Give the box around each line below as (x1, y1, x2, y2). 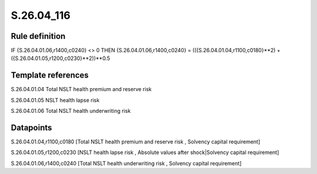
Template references (11, 71, 89, 81)
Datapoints (11, 122, 52, 132)
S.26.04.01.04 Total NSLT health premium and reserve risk (11, 86, 152, 93)
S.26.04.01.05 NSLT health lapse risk (11, 96, 100, 103)
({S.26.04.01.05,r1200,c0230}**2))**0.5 (11, 55, 110, 62)
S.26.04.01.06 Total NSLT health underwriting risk (11, 108, 131, 115)
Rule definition (11, 31, 66, 41)
